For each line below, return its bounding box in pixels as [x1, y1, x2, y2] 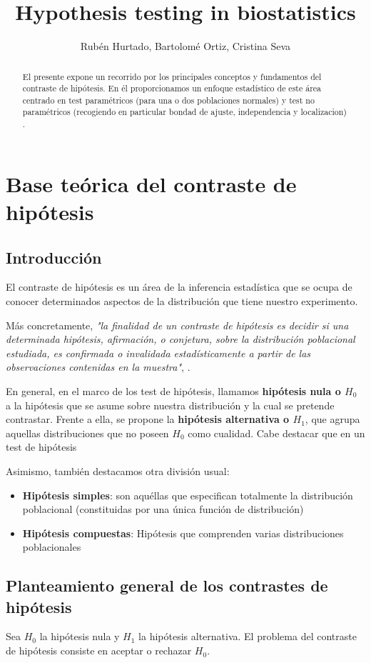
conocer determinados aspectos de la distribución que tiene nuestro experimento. [6, 293, 358, 308]
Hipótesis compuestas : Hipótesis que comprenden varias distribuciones [22, 525, 344, 540]
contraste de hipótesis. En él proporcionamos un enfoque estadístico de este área [22, 82, 322, 94]
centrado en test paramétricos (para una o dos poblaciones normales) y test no [22, 94, 315, 106]
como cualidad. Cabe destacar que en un [188, 425, 365, 440]
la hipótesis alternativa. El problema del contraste [138, 629, 357, 644]
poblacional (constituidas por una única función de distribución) [22, 502, 304, 517]
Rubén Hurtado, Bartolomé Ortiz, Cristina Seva [80, 39, 291, 54]
